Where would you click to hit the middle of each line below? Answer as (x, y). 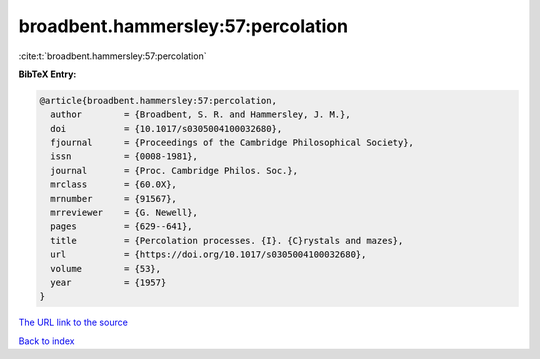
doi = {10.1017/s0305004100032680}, (166, 128)
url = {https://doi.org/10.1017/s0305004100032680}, (208, 254)
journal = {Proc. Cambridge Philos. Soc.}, (174, 170)
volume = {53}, (106, 268)
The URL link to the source (73, 322)
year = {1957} (108, 282)
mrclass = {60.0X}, (113, 184)
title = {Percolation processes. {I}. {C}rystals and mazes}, (227, 240)
